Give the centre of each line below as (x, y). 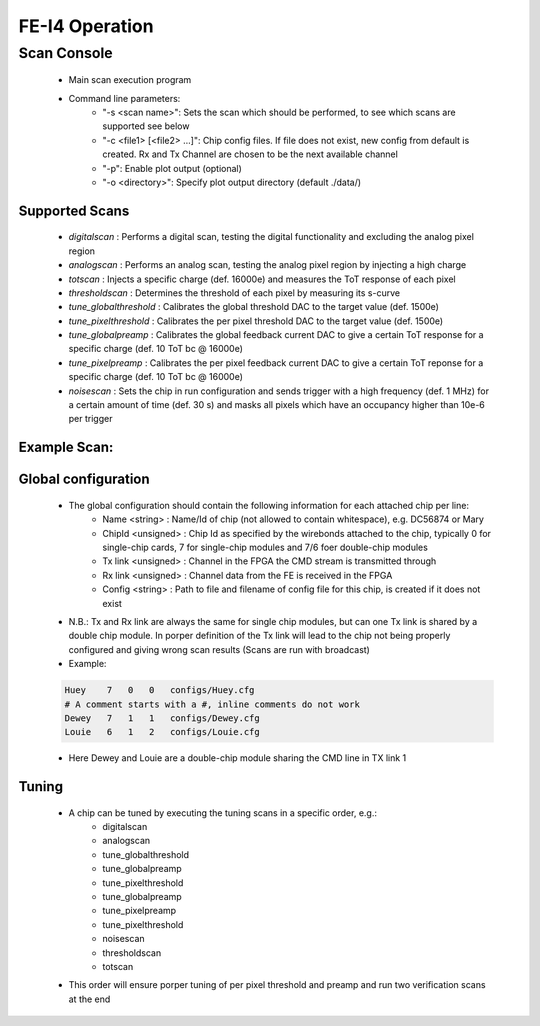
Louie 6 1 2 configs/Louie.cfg (162, 732)
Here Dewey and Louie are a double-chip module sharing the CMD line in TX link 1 (237, 758)
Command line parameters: (124, 98)
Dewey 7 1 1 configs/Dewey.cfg (162, 718)
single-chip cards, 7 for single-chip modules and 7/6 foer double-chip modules (265, 547)
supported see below (146, 126)
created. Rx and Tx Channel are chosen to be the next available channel (250, 154)
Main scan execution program (130, 80)
